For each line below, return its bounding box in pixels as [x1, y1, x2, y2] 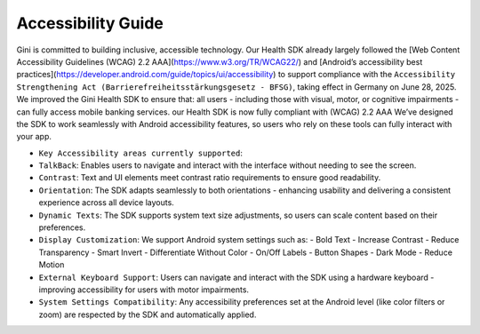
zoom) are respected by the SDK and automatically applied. [38, 309, 257, 320]
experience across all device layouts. [38, 197, 175, 208]
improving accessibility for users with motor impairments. [38, 284, 249, 295]
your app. [16, 131, 52, 142]
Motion [38, 259, 65, 270]
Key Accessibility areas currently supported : [38, 147, 244, 158]
